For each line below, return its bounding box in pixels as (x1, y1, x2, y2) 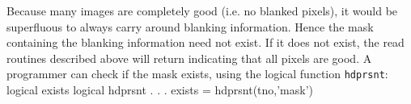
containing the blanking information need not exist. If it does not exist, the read (6, 34, 405, 51)
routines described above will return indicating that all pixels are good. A (6, 49, 372, 66)
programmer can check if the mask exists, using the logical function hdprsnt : (6, 65, 388, 82)
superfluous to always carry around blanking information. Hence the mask (6, 18, 374, 35)
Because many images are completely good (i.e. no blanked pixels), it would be (6, 2, 398, 19)
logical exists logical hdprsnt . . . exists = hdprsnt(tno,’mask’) (6, 81, 314, 98)
